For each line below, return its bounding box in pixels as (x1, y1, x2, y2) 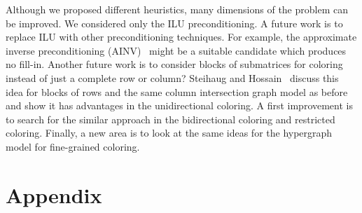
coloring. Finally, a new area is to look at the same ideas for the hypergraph (6, 125, 333, 140)
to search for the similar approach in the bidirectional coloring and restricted (6, 111, 335, 126)
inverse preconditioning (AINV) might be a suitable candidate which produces (6, 43, 347, 57)
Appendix (6, 180, 102, 209)
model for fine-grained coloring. (6, 139, 140, 153)
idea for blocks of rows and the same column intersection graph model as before (6, 84, 348, 99)
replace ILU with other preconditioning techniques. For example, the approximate (6, 29, 357, 44)
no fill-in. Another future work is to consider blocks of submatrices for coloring (6, 57, 343, 71)
